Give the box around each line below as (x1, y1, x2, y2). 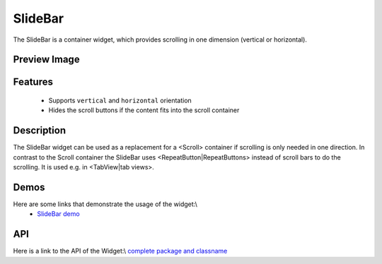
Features (13, 76, 53, 88)
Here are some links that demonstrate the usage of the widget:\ (13, 200, 198, 208)
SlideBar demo (37, 210, 81, 218)
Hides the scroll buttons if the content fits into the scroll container (48, 106, 240, 114)
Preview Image (13, 54, 81, 66)
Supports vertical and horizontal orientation (48, 96, 192, 104)
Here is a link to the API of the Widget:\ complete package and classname (13, 247, 228, 256)
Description (13, 124, 66, 137)
